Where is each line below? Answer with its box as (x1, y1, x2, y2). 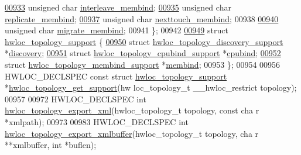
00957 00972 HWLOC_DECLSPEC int (5, 92, 146, 105)
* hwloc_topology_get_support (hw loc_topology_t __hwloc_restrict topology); (5, 81, 297, 94)
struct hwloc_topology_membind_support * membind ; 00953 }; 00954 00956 (5, 58, 281, 70)
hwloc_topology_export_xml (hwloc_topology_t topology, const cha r (5, 104, 259, 116)
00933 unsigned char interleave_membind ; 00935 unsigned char (5, 1, 231, 13)
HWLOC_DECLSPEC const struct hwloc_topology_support (5, 70, 227, 82)
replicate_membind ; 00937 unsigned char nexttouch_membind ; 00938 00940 (5, 12, 279, 25)
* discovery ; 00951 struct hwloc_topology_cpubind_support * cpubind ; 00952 (5, 47, 281, 59)
